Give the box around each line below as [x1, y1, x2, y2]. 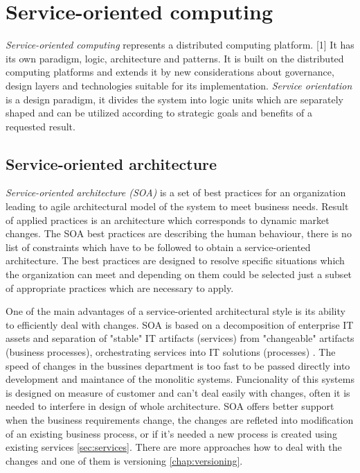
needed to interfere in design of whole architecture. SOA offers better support [6, 399, 334, 413]
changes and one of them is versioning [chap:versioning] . [6, 453, 243, 467]
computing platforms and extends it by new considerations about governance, [6, 64, 334, 79]
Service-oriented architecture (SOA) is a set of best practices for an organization [6, 185, 346, 200]
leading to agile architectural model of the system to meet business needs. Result [6, 199, 349, 214]
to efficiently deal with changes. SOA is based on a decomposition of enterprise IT [6, 317, 354, 332]
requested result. [6, 119, 75, 133]
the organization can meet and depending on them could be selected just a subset [6, 267, 352, 282]
